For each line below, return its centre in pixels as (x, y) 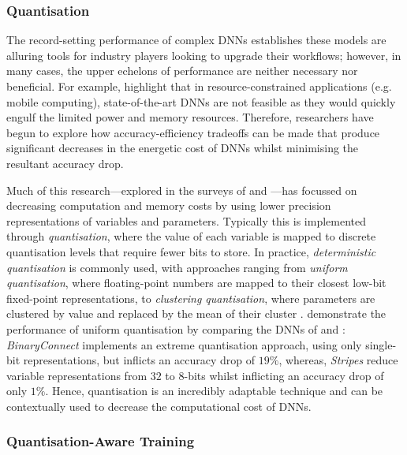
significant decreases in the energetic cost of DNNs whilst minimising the (183, 148)
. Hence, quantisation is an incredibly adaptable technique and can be (214, 391)
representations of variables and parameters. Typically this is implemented (187, 220)
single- (381, 344)
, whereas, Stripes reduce (338, 360)
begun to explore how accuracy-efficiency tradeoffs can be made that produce (193, 132)
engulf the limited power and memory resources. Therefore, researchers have (190, 117)
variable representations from (77, 375)
